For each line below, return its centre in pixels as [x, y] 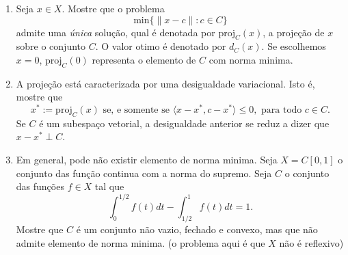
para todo [282, 110]
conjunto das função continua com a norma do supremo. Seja [144, 173]
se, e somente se [136, 110]
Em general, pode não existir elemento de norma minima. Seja [147, 160]
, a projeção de [294, 32]
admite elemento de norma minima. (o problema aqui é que [140, 242]
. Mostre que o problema [113, 8]
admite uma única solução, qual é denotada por [116, 32]
